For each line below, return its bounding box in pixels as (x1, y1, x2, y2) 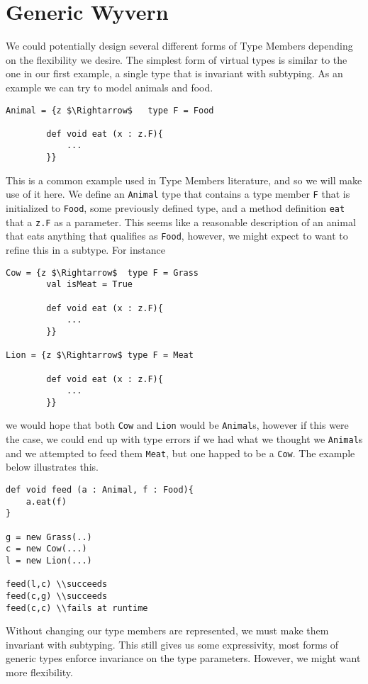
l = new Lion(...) (6, 555, 92, 566)
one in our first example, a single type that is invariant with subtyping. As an (6, 66, 343, 81)
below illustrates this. (6, 459, 99, 474)
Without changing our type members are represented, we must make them (6, 623, 329, 638)
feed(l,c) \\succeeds (6, 579, 108, 590)
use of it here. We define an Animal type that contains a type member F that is (6, 186, 350, 201)
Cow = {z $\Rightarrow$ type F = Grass (6, 267, 199, 278)
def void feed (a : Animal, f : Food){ (6, 485, 194, 495)
